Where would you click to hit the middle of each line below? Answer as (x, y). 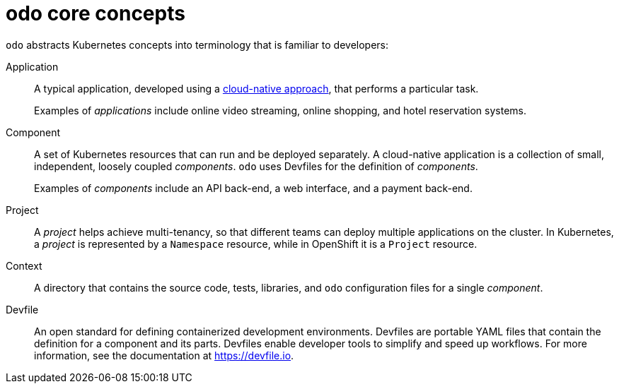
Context (24, 265)
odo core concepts (96, 13)
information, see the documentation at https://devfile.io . (164, 355)
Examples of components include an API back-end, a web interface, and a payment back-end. (253, 188)
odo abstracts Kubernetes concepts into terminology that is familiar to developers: (197, 44)
